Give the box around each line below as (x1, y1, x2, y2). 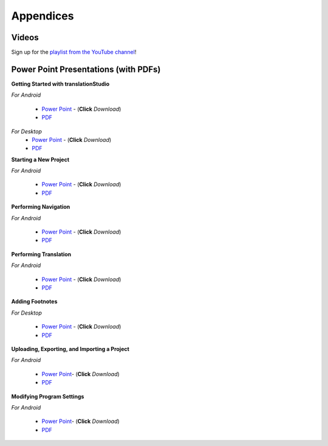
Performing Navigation (11, 203, 70, 211)
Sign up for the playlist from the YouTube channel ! (11, 49, 137, 56)
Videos (11, 32, 39, 43)
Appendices (11, 9, 74, 23)
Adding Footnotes (11, 298, 58, 305)
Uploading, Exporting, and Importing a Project (11, 345, 130, 352)
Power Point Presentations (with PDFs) (11, 64, 161, 74)
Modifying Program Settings (11, 392, 84, 400)
